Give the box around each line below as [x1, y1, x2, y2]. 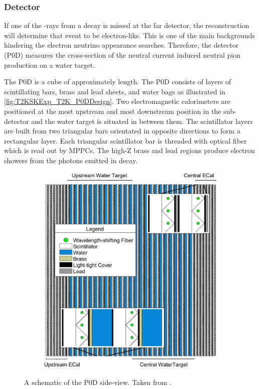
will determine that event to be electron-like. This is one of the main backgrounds [4, 30, 255, 40]
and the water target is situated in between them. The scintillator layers [31, 115, 253, 126]
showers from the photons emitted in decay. [4, 155, 138, 165]
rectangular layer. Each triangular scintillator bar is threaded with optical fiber [4, 135, 247, 146]
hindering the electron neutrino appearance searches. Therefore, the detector [4, 40, 239, 50]
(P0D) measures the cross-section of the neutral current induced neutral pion [4, 50, 240, 60]
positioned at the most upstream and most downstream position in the [4, 105, 221, 116]
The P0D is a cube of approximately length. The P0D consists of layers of [4, 76, 231, 87]
